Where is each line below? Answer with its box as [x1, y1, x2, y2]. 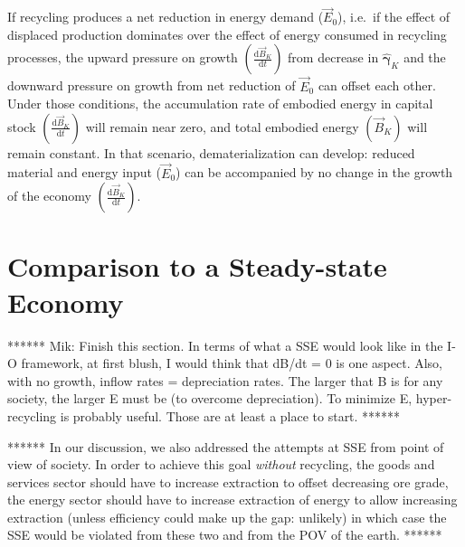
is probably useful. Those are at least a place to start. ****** [60, 406, 401, 425]
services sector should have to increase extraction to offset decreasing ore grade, [7, 472, 449, 491]
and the [403, 48, 446, 67]
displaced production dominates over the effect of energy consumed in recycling [7, 24, 447, 43]
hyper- [415, 389, 452, 408]
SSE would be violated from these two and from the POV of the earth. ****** [7, 525, 442, 544]
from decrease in [288, 48, 379, 67]
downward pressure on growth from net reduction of [7, 76, 296, 95]
